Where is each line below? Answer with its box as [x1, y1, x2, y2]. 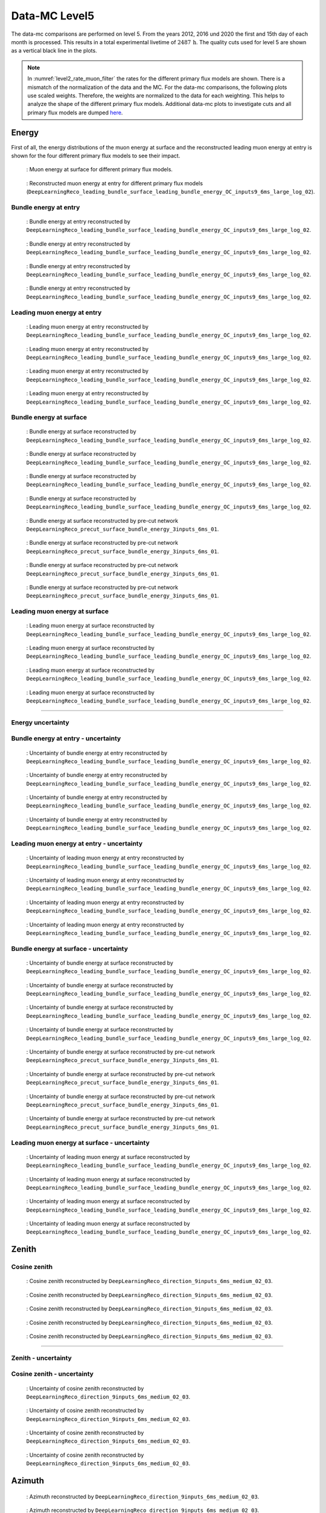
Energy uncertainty [11, 718, 69, 726]
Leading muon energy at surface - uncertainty [11, 1138, 150, 1147]
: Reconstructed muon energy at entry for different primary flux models [26, 179, 203, 187]
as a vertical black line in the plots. [11, 47, 97, 54]
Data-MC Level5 [11, 9, 95, 22]
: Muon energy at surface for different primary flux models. [26, 166, 173, 173]
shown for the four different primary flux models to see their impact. [11, 152, 181, 159]
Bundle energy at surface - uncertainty [11, 944, 128, 953]
